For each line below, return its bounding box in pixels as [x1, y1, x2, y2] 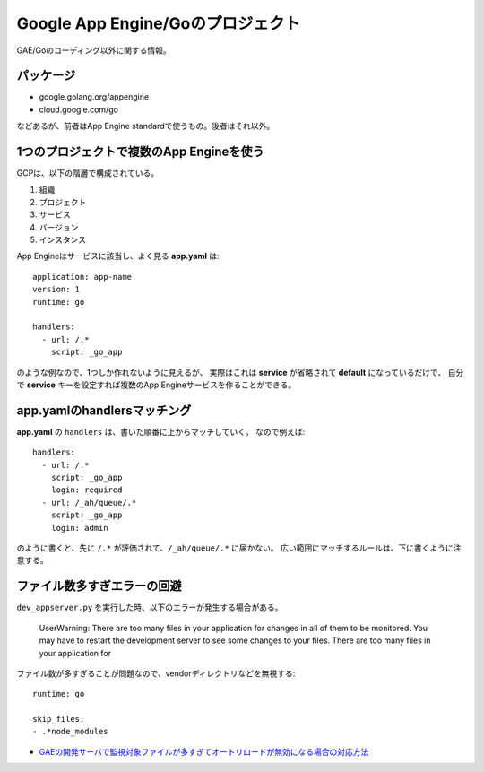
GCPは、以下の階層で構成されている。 [16, 168, 160, 178]
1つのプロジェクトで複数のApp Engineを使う [16, 144, 264, 160]
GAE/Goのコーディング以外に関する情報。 [16, 45, 172, 56]
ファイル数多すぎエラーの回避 [16, 578, 182, 594]
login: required [50, 485, 123, 495]
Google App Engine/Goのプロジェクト [16, 13, 300, 33]
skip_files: [32, 714, 85, 724]
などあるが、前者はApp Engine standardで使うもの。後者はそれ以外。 [16, 121, 275, 132]
